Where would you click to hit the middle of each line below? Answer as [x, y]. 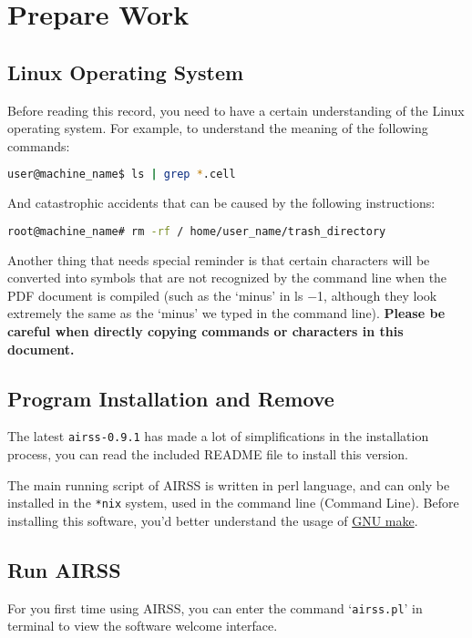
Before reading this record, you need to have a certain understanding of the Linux [236, 110]
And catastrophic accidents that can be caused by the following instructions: [221, 203]
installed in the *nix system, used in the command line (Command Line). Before [233, 503]
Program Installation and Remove [171, 398]
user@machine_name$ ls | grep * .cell [122, 175]
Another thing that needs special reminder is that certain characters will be [219, 259]
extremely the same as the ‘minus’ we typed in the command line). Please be [226, 313]
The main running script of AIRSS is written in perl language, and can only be [229, 484]
